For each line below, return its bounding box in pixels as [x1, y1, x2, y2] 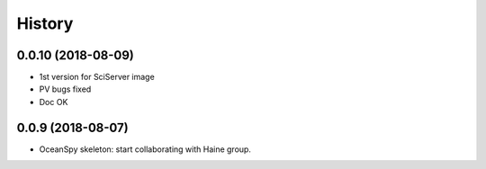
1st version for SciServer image [39, 72, 155, 83]
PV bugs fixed [39, 84, 92, 94]
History [16, 13, 74, 33]
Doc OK [39, 96, 68, 107]
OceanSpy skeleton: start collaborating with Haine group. [39, 144, 252, 155]
